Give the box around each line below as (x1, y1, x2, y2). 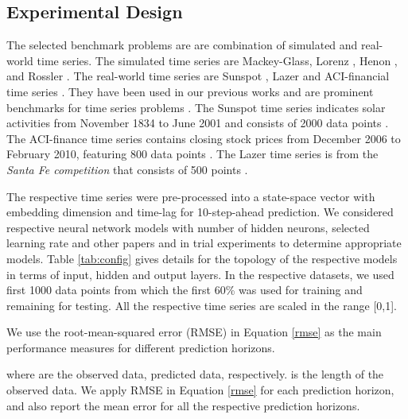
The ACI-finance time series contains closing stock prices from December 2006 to (6, 130, 401, 146)
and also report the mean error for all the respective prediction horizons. (6, 397, 360, 413)
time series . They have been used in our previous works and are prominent (6, 83, 374, 99)
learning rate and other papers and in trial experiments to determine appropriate (6, 235, 402, 251)
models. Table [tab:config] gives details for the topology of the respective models (6, 250, 398, 266)
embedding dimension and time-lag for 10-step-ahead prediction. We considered (6, 204, 394, 220)
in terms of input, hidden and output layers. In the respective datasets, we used (6, 266, 394, 282)
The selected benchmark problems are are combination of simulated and (6, 37, 358, 53)
